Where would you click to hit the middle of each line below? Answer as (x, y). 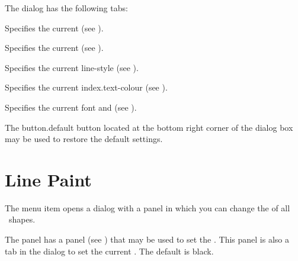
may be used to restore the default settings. (84, 139)
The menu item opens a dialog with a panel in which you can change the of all (148, 207)
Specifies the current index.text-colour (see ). (86, 87)
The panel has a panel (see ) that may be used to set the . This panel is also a (147, 239)
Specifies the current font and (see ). (71, 107)
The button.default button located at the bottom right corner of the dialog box (149, 127)
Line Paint (48, 179)
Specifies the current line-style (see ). (72, 67)
